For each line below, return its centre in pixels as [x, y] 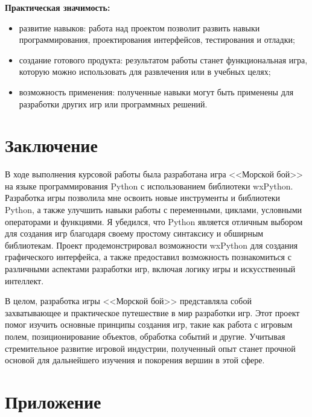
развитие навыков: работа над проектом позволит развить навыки [139, 27]
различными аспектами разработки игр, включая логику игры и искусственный [150, 269]
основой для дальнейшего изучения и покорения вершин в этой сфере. [135, 360]
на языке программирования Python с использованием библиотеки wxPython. [149, 186]
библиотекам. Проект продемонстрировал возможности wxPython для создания [151, 245]
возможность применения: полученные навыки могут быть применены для [156, 91]
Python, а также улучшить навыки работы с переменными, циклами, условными [154, 210]
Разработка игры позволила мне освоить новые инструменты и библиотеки [142, 198]
